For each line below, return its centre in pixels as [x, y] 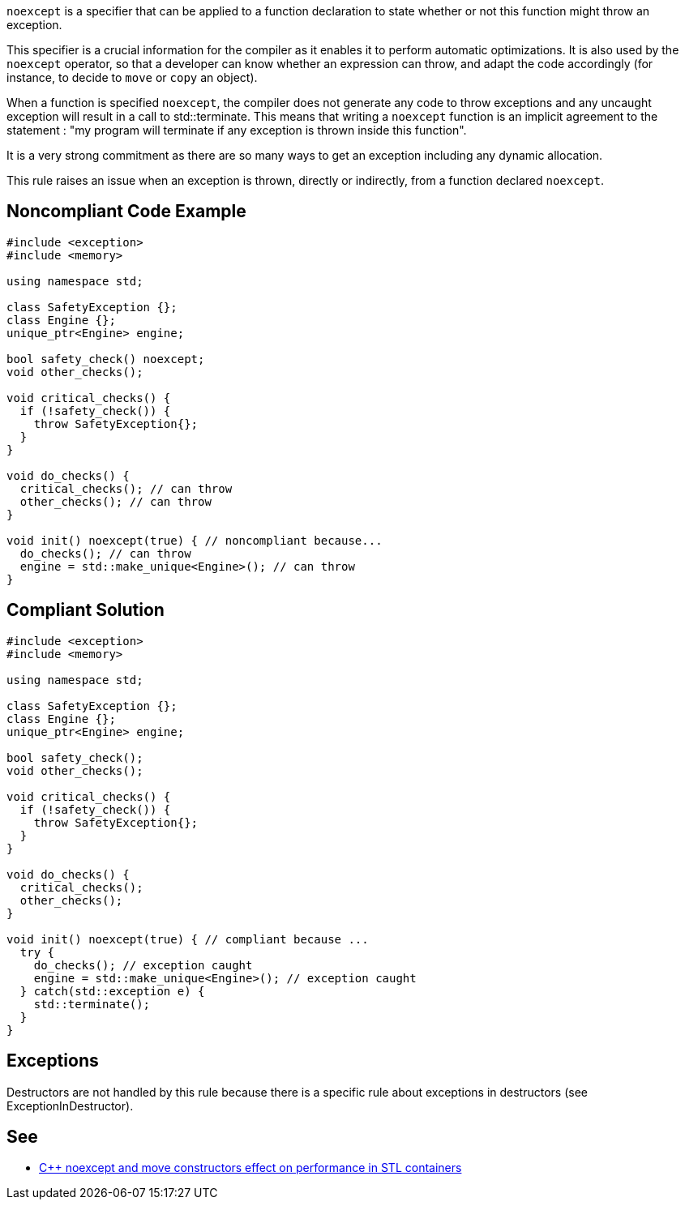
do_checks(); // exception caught [143, 965]
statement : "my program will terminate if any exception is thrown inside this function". [237, 130]
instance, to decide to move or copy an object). [132, 77]
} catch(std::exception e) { [112, 991]
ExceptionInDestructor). [70, 1105]
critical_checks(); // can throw [126, 488]
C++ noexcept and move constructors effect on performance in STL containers [250, 1168]
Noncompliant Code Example [126, 212]
